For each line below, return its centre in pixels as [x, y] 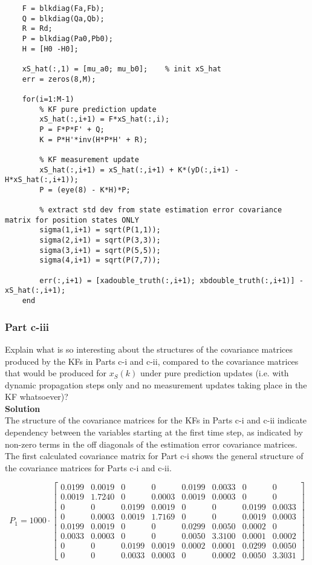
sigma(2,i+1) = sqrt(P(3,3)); [100, 240]
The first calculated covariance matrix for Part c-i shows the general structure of [154, 456]
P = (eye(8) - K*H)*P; [85, 190]
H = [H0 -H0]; [50, 49]
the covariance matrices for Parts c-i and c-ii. [88, 467]
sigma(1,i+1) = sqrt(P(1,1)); [100, 230]
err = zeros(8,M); [59, 79]
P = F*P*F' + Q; [72, 129]
